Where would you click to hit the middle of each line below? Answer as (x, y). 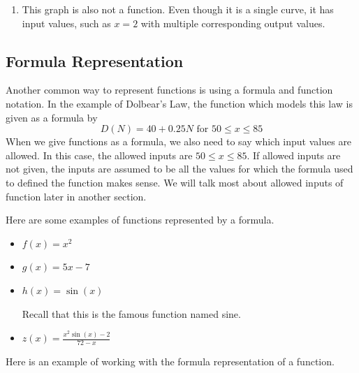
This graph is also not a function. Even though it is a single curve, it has (178, 9)
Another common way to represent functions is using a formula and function (169, 90)
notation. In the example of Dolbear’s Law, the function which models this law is (179, 103)
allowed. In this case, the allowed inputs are (99, 155)
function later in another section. (76, 196)
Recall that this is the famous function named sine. (131, 313)
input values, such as (66, 23)
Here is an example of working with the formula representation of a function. (170, 361)
